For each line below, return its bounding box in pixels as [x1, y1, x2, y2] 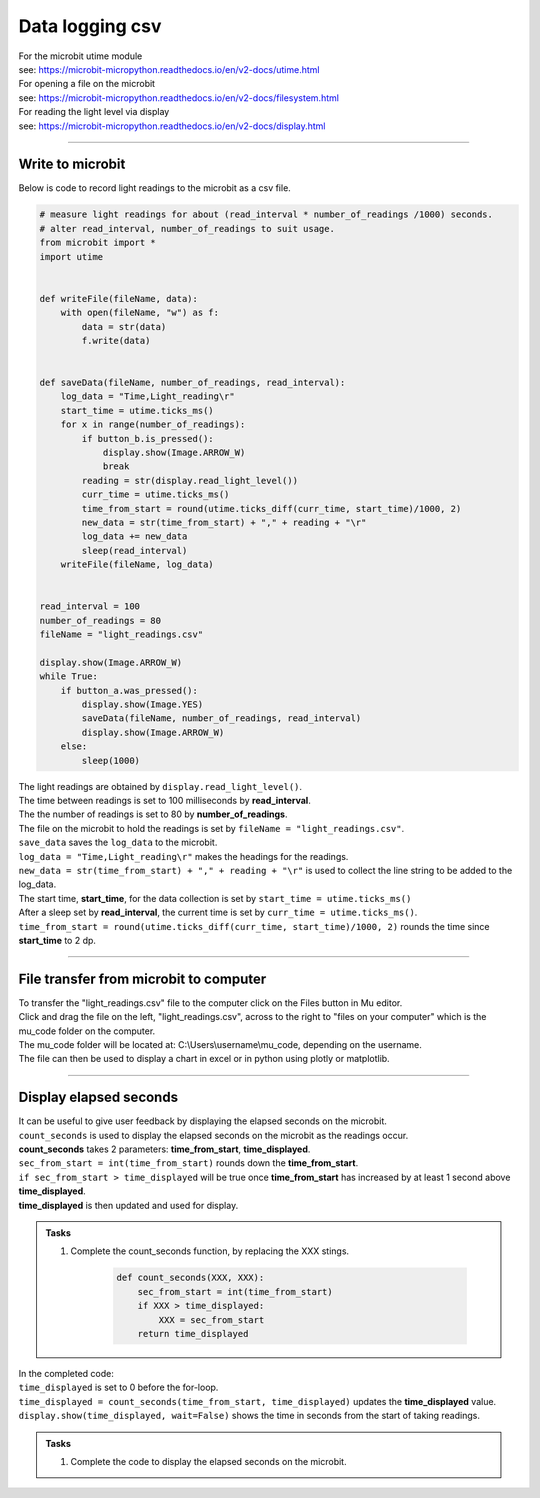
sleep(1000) [81, 755, 140, 766]
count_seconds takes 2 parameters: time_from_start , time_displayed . [18, 1143, 311, 1155]
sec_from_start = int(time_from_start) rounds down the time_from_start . [18, 1157, 359, 1169]
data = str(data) [81, 321, 167, 332]
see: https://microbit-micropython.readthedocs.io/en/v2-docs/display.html [18, 120, 326, 132]
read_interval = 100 [39, 601, 140, 612]
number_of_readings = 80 [39, 615, 162, 626]
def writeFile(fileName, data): [39, 293, 199, 304]
